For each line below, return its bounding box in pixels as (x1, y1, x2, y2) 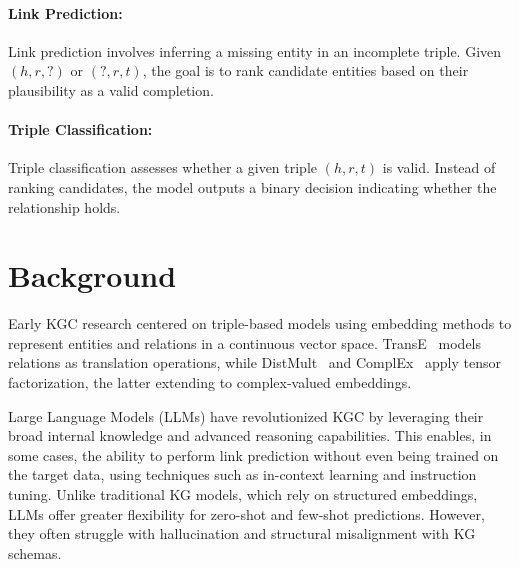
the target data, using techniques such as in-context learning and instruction (8, 464, 477, 485)
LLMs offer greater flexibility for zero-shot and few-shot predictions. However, (8, 503, 485, 524)
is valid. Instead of (382, 157, 496, 178)
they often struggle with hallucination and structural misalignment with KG (8, 523, 476, 544)
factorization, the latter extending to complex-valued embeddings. (8, 372, 412, 393)
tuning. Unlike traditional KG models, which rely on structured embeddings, (8, 484, 478, 505)
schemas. (8, 542, 62, 563)
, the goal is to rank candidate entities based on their (142, 60, 469, 81)
